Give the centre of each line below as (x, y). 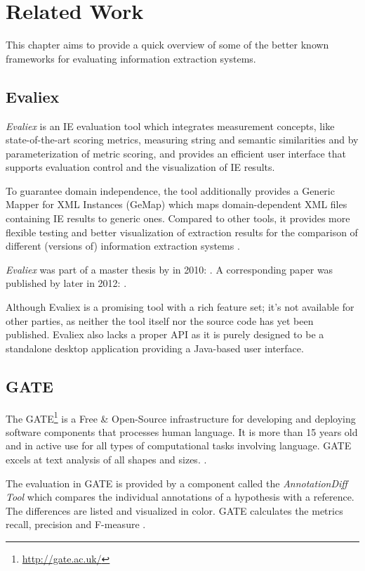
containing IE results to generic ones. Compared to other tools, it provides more (178, 218)
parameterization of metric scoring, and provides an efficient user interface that (176, 153)
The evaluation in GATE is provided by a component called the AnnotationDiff (177, 483)
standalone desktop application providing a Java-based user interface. (155, 348)
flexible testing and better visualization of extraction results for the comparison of (182, 232)
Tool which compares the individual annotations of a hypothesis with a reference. (180, 497)
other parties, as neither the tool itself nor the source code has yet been (160, 320)
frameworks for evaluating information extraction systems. (131, 58)
